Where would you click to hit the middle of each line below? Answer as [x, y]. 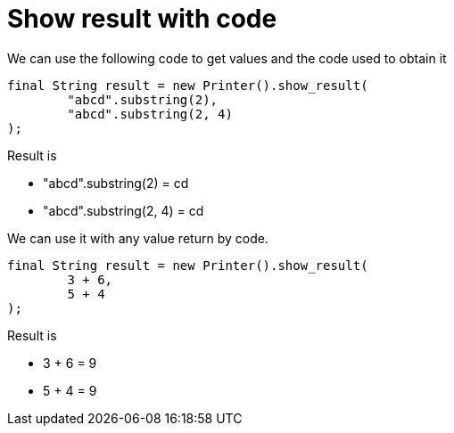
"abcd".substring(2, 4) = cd [124, 210]
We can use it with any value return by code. [138, 238]
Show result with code [142, 19]
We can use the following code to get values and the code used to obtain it [227, 58]
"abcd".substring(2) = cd [116, 183]
